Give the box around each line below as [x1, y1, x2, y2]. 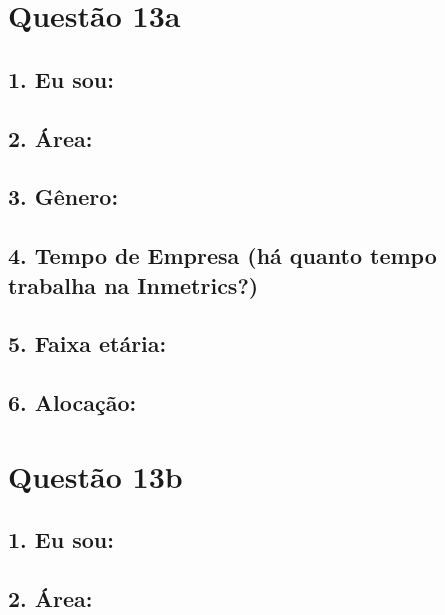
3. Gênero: [8, 181, 119, 212]
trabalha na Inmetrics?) [8, 269, 259, 300]
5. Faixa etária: [8, 328, 167, 359]
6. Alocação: [8, 387, 137, 418]
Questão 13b [8, 455, 183, 496]
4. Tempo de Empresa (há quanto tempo [8, 240, 437, 271]
